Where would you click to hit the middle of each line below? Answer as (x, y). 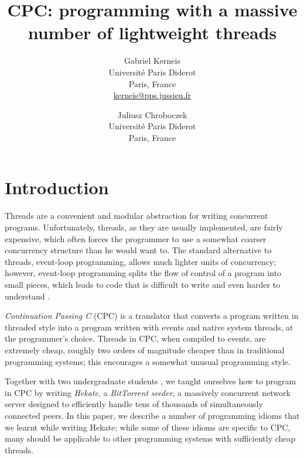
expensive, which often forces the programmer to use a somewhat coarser (136, 238)
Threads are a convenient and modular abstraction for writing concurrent (136, 216)
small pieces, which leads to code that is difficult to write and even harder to (143, 284)
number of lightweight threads (152, 32)
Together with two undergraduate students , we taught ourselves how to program (151, 381)
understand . (28, 296)
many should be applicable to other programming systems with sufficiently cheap (150, 438)
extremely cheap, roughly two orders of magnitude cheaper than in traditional (145, 349)
